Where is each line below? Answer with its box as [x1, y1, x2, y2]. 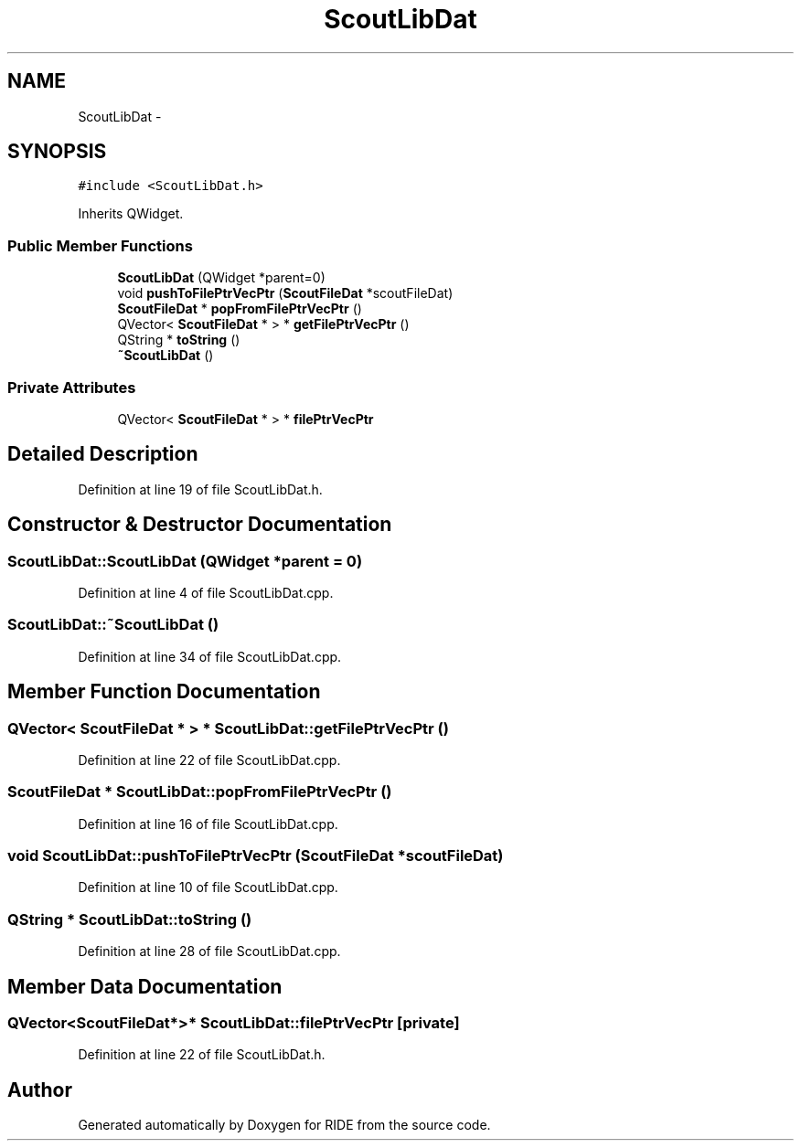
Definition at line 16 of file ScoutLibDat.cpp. [78, 815, 338, 832]
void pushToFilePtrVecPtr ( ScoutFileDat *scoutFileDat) [117, 285, 454, 302]
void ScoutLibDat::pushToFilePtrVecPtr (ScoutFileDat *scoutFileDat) [7, 846, 504, 866]
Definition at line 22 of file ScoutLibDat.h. [78, 1047, 326, 1063]
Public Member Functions [7, 236, 193, 255]
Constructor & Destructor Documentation [7, 513, 392, 537]
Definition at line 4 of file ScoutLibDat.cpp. [78, 585, 334, 601]
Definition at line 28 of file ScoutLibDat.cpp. [78, 943, 341, 960]
